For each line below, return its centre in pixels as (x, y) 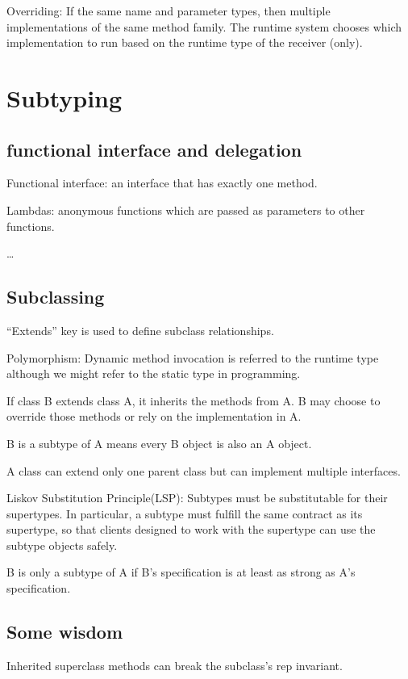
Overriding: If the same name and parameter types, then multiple (169, 10)
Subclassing (56, 297)
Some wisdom (65, 632)
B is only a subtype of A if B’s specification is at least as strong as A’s (181, 572)
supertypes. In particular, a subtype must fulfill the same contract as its (185, 513)
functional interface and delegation (154, 149)
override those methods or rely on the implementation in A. (154, 416)
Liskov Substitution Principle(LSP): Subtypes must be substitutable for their (197, 498)
